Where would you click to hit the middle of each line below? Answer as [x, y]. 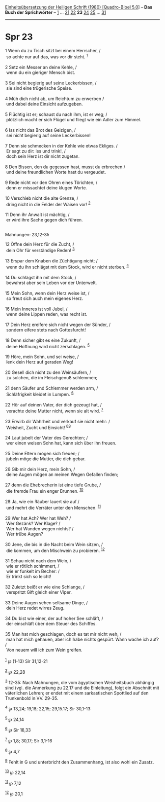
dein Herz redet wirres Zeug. [35, 608]
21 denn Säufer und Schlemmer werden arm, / [52, 388]
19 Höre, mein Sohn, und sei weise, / [42, 357]
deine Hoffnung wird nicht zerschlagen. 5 [48, 346]
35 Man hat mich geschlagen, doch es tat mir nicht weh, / [63, 634]
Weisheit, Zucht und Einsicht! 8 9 [39, 427]
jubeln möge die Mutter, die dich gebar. [46, 459]
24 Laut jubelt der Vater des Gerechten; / [47, 438]
